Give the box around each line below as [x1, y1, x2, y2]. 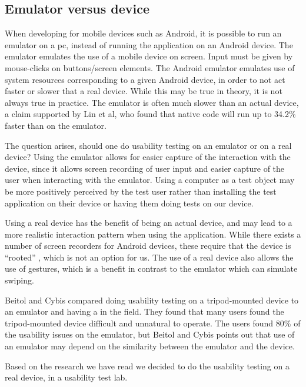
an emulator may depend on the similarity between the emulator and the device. [5, 340, 295, 352]
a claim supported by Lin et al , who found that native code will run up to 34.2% [5, 108, 296, 120]
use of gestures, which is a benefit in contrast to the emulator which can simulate [5, 262, 298, 275]
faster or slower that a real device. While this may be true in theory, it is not [5, 85, 282, 97]
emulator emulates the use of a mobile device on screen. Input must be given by [5, 50, 293, 62]
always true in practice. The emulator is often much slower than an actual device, [5, 96, 299, 108]
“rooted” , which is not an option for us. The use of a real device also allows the [5, 251, 294, 263]
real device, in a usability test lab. [5, 371, 128, 383]
